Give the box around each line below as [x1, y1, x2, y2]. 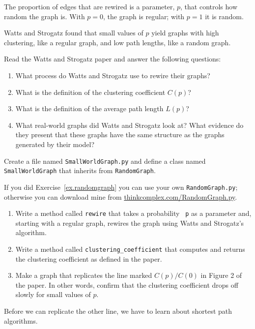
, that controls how [180, 1, 238, 11]
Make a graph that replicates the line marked [15, 270, 152, 280]
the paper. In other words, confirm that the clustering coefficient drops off [15, 279, 238, 290]
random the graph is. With [4, 11, 85, 21]
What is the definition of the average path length [15, 103, 164, 114]
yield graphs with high [151, 28, 219, 38]
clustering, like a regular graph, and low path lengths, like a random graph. [4, 37, 231, 47]
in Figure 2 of [200, 270, 242, 280]
